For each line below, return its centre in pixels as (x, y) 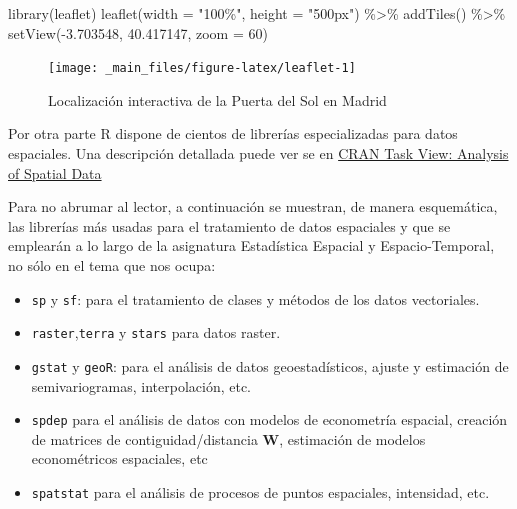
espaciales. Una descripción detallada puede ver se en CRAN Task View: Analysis (258, 153)
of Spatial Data (55, 172)
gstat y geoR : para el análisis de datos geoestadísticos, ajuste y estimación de (270, 365)
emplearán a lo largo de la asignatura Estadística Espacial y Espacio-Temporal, (251, 245)
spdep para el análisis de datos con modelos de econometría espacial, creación (269, 419)
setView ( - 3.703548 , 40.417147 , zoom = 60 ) (138, 32)
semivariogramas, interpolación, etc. (141, 385)
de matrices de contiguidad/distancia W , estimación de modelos (228, 438)
